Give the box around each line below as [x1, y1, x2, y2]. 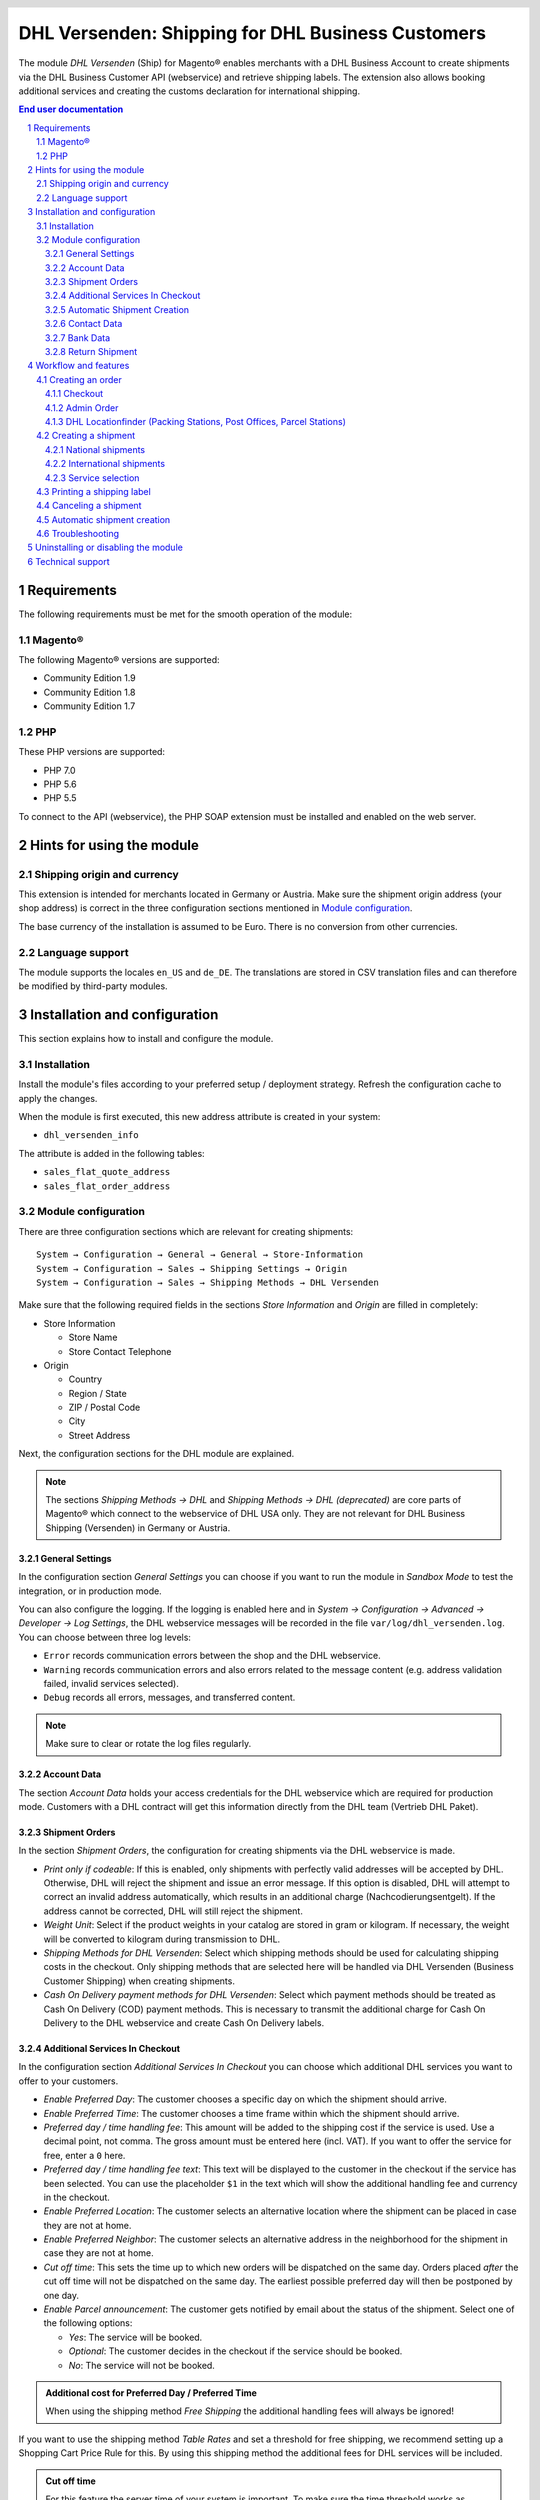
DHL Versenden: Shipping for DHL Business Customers [18, 22, 487, 45]
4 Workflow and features [27, 360, 130, 372]
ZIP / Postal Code [68, 1401, 141, 1414]
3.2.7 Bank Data [45, 331, 110, 344]
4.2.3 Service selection [45, 471, 140, 484]
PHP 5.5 [43, 792, 77, 804]
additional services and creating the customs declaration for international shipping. [18, 85, 360, 97]
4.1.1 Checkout [45, 388, 104, 400]
